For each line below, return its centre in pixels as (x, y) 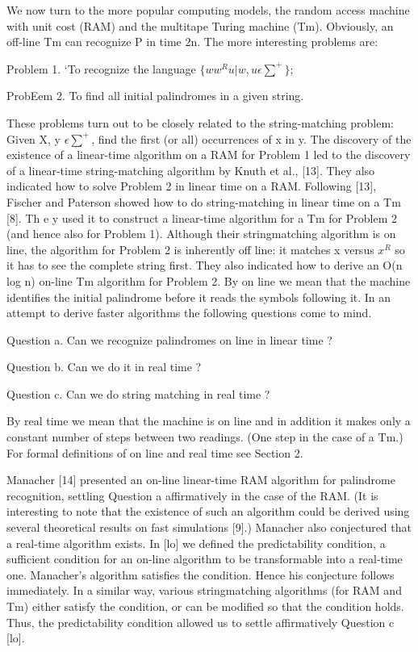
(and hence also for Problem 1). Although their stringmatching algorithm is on (201, 234)
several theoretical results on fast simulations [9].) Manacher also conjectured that (209, 527)
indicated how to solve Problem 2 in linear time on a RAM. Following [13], (192, 186)
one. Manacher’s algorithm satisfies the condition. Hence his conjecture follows (201, 574)
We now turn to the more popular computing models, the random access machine (208, 10)
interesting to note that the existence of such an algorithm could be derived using (208, 511)
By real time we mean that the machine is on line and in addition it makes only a (209, 421)
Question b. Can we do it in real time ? (104, 367)
